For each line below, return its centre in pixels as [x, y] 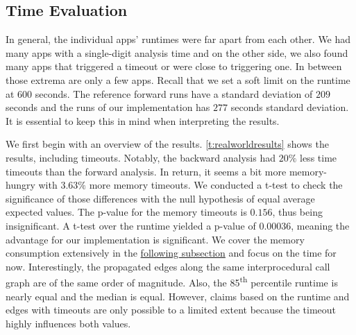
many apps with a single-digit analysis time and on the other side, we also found [177, 52]
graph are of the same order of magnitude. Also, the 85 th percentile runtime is [172, 281]
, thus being [297, 212]
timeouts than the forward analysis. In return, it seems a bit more [146, 171]
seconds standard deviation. [290, 107]
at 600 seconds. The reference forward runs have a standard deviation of [159, 93]
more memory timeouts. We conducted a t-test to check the [216, 185]
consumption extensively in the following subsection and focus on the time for [171, 253]
